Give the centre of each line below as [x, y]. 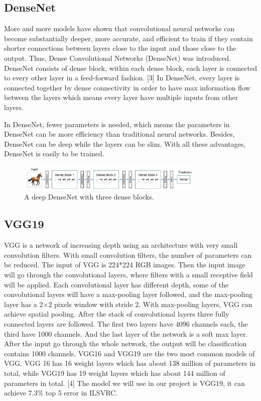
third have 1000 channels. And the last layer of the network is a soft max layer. [126, 333]
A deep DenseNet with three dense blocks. [89, 197]
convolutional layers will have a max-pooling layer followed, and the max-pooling [128, 294]
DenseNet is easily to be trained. [54, 154]
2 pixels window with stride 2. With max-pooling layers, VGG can [150, 304]
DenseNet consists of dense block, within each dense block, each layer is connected [130, 68]
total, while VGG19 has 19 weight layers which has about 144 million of [115, 373]
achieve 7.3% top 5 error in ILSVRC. [61, 393]
